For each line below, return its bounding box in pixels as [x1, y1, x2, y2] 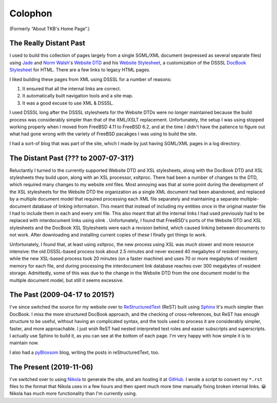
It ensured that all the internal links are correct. [22, 86, 122, 92]
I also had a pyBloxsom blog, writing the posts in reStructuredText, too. [9, 349, 160, 355]
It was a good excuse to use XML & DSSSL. [22, 100, 114, 106]
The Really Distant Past [9, 39, 86, 48]
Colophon [9, 8, 52, 19]
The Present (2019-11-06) [9, 362, 93, 371]
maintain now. [9, 340, 39, 346]
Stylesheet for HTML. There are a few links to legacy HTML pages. [9, 67, 151, 73]
